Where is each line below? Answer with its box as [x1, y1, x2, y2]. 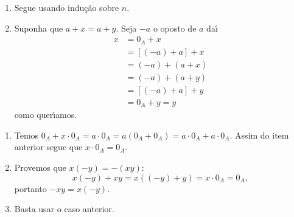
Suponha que [14, 21, 63, 34]
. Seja [116, 21, 137, 34]
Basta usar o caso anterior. [14, 202, 114, 215]
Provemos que [14, 161, 66, 174]
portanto [14, 182, 47, 195]
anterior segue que [14, 140, 83, 153]
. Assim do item [229, 128, 289, 141]
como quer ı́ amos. [14, 108, 77, 121]
